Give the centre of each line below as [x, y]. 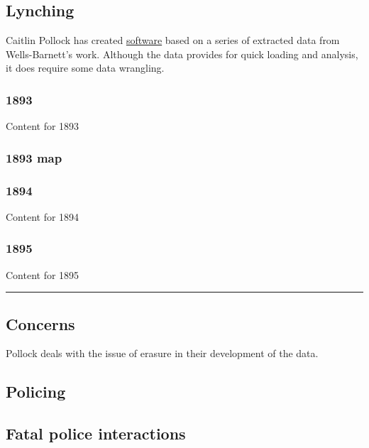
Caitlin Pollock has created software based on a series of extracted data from [173, 40]
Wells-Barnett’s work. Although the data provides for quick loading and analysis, [182, 54]
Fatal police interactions [96, 433]
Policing [36, 392]
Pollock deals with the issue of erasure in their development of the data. [162, 353]
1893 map [34, 157]
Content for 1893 [43, 126]
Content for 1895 [43, 274]
